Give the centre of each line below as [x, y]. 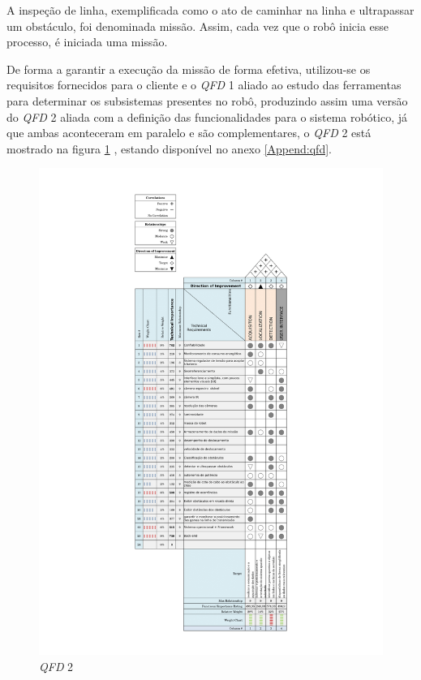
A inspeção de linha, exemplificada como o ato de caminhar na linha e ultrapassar [210, 10]
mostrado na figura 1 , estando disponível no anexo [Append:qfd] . [169, 148]
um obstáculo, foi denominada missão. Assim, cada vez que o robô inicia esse [198, 26]
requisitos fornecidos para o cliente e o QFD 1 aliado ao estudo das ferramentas [204, 85]
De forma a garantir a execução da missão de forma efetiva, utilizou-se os [189, 69]
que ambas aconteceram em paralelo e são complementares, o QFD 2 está [189, 133]
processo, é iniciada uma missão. [87, 42]
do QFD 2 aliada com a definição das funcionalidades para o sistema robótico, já [207, 116]
